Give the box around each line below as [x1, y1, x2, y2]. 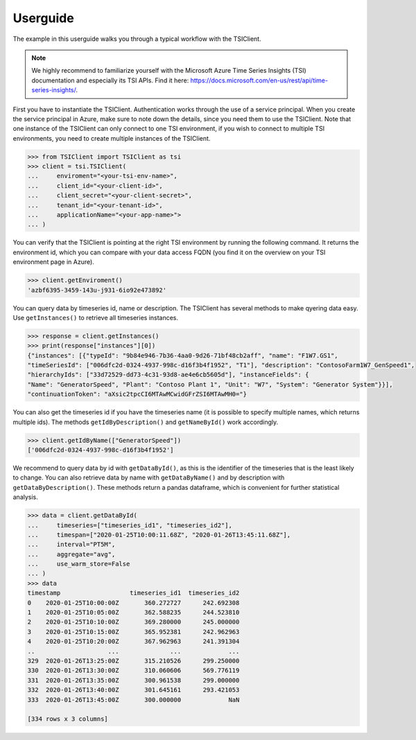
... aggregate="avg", [27, 550, 116, 558]
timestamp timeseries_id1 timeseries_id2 [27, 589, 240, 597]
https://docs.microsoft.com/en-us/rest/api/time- [190, 76, 329, 85]
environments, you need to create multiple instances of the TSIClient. [12, 134, 211, 142]
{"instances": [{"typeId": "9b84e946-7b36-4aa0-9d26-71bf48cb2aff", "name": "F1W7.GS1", [27, 351, 339, 360]
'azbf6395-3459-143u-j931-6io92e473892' [27, 286, 166, 294]
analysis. [12, 493, 38, 502]
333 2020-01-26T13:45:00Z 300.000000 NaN [27, 696, 240, 703]
